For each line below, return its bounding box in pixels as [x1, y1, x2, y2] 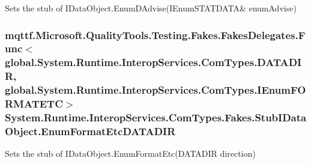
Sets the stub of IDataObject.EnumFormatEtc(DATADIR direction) [5, 147, 256, 160]
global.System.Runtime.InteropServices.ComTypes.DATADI [5, 55, 302, 70]
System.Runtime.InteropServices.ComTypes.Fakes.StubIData [5, 110, 307, 125]
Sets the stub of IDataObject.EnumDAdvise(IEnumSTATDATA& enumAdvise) [5, 2, 297, 14]
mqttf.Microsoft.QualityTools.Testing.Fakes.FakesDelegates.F [5, 27, 306, 42]
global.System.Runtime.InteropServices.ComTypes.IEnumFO [5, 82, 306, 97]
